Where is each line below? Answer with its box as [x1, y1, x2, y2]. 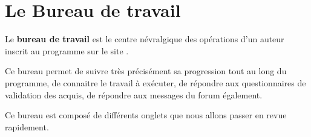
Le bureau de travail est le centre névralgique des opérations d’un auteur [5, 33, 284, 45]
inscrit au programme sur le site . [5, 44, 129, 57]
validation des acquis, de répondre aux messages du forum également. [5, 88, 263, 101]
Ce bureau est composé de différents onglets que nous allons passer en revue [5, 109, 287, 121]
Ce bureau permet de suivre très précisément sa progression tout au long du [5, 65, 287, 77]
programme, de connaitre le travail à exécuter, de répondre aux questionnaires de [5, 76, 306, 89]
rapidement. [5, 120, 49, 133]
